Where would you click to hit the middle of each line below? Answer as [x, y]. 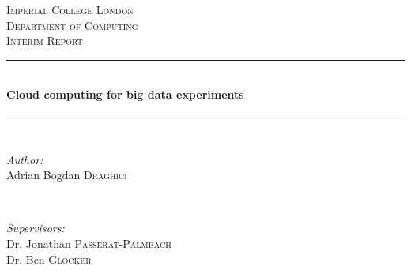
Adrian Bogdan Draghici [67, 175]
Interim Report [45, 41]
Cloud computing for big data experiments [125, 94]
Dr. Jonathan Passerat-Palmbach [89, 243]
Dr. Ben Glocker [49, 259]
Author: [25, 159]
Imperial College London [70, 9]
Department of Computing [72, 25]
